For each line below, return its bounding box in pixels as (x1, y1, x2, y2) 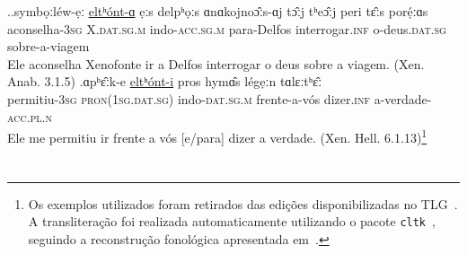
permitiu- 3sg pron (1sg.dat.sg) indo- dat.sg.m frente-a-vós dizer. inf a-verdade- (7, 89, 432, 108)
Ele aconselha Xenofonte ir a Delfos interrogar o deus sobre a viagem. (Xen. (7, 54, 425, 73)
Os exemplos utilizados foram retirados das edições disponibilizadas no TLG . (28, 194, 458, 213)
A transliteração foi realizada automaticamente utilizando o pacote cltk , (28, 212, 436, 231)
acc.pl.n (7, 107, 53, 126)
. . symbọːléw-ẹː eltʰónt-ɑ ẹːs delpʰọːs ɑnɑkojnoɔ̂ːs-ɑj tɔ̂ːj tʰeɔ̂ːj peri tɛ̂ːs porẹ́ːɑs (7, 2, 428, 20)
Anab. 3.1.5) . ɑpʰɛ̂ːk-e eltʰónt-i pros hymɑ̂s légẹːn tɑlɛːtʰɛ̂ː (7, 72, 322, 91)
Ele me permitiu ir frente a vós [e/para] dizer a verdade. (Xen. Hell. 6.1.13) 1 (7, 126, 427, 146)
